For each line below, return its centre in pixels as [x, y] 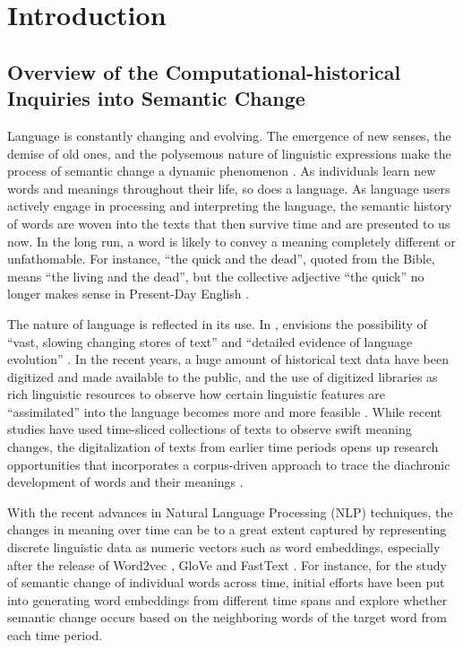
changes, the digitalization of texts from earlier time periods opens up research [223, 447]
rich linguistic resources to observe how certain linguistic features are [196, 394]
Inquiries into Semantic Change [156, 98]
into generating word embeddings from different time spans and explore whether [227, 599]
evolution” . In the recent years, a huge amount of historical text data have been [228, 359]
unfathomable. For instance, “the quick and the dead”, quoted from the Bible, [221, 259]
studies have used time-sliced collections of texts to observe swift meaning [210, 429]
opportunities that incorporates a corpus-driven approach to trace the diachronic [229, 464]
